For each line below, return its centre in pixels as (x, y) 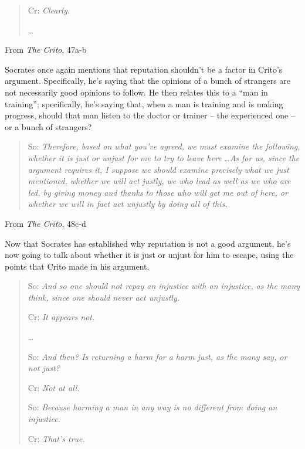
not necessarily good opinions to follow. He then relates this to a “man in (136, 92)
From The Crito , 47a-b (46, 50)
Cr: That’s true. (56, 438)
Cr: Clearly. (49, 10)
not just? (44, 368)
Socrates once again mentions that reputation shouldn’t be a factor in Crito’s (144, 69)
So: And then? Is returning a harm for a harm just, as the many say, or (157, 356)
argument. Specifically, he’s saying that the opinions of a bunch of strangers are (148, 81)
